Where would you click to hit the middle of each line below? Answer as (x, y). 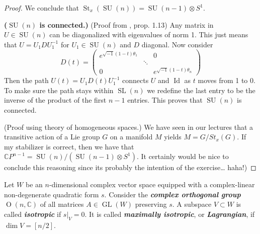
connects (136, 80)
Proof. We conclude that (41, 8)
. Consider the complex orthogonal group (172, 194)
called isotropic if (33, 214)
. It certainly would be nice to (183, 156)
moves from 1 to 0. (227, 80)
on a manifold (131, 137)
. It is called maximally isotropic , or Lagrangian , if (170, 214)
